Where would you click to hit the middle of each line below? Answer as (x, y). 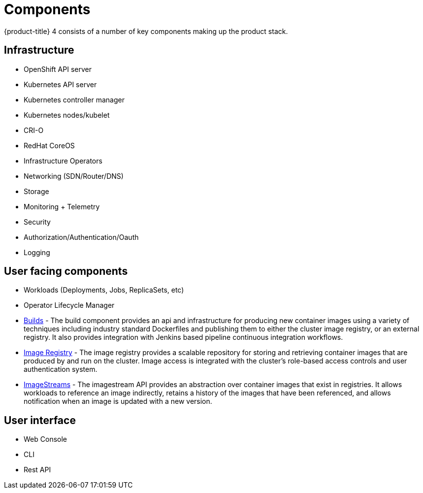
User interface (40, 420)
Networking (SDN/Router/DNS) (74, 176)
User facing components (66, 271)
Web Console (45, 439)
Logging (37, 252)
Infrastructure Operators (63, 161)
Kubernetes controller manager (74, 99)
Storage (36, 191)
